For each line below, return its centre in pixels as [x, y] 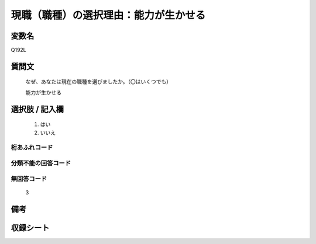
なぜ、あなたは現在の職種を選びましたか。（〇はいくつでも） [99, 82]
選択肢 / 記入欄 [37, 109]
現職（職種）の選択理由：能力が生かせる [108, 15]
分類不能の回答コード [41, 163]
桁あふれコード [32, 148]
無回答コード [29, 179]
